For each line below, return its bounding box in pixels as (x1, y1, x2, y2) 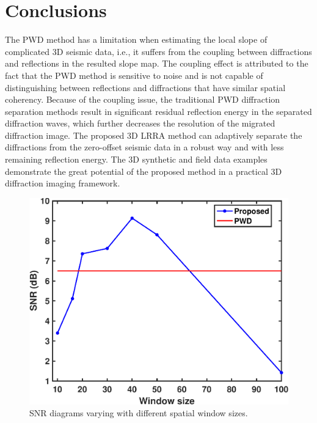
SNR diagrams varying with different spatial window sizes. (29, 406, 248, 419)
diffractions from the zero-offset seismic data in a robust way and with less (5, 141, 284, 153)
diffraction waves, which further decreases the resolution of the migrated (5, 117, 275, 130)
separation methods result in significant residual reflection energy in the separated (5, 105, 312, 117)
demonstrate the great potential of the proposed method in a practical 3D (5, 164, 282, 177)
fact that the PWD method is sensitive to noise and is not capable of (5, 68, 263, 81)
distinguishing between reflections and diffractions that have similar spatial (5, 81, 286, 94)
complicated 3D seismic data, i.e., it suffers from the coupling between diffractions (5, 45, 312, 57)
